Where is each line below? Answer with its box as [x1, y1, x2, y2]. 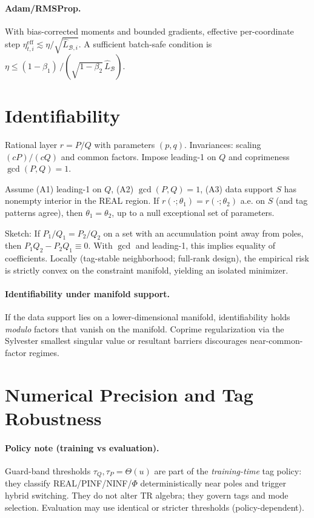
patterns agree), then [5, 206, 83, 219]
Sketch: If [5, 226, 40, 239]
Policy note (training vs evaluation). [5, 441, 159, 454]
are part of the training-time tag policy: [154, 464, 302, 477]
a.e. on [240, 194, 266, 207]
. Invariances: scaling [184, 138, 261, 151]
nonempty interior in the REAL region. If [5, 194, 159, 207]
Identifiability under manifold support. [5, 288, 170, 300]
